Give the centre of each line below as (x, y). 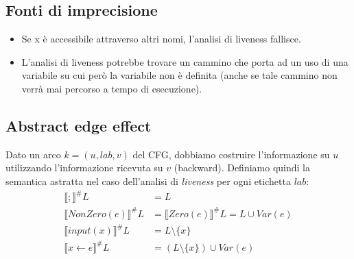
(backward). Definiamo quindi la (242, 168)
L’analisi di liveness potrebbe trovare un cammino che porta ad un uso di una (185, 61)
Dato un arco (33, 154)
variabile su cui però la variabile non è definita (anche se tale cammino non (179, 75)
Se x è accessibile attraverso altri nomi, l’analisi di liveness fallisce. (161, 39)
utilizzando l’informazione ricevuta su (84, 168)
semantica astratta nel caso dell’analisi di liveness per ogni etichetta (148, 181)
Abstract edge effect (79, 125)
